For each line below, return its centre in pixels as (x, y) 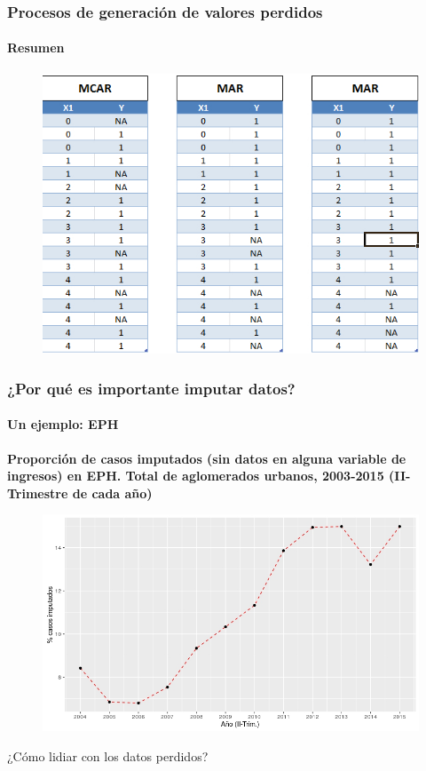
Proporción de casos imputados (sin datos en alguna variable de (207, 458)
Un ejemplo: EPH (63, 424)
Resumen (36, 48)
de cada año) (112, 493)
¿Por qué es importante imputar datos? (151, 388)
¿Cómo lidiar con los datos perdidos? (108, 755)
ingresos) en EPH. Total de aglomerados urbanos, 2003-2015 (196, 476)
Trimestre (38, 493)
